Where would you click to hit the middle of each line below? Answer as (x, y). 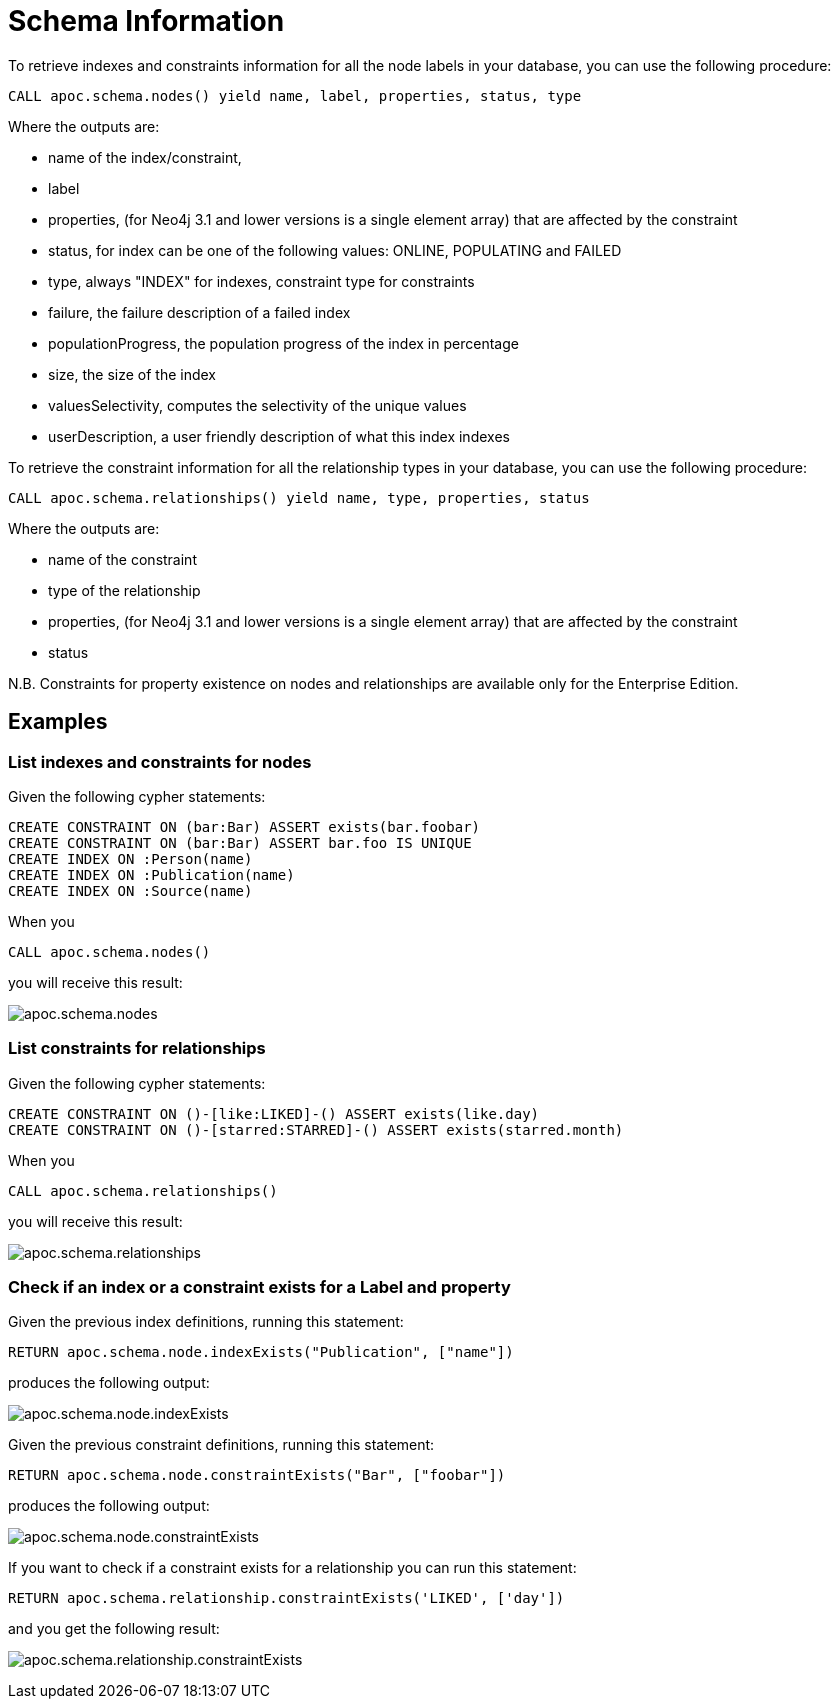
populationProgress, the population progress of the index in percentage (283, 343)
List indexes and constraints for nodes (160, 761)
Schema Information (146, 21)
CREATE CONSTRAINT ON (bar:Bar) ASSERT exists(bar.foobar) (244, 826)
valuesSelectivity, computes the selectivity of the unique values (257, 405)
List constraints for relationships (137, 1048)
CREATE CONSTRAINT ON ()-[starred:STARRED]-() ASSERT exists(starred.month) (316, 1129)
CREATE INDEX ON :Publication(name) (151, 874)
